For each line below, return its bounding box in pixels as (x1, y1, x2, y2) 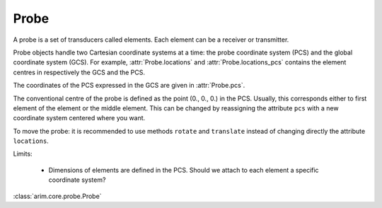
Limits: (13, 149, 33, 158)
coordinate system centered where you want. (13, 114, 146, 122)
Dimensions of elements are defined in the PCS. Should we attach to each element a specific (48, 166, 319, 174)
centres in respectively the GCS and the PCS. (13, 68, 145, 76)
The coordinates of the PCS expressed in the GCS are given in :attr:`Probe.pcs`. (13, 81, 245, 90)
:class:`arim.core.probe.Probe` (13, 192, 102, 200)
